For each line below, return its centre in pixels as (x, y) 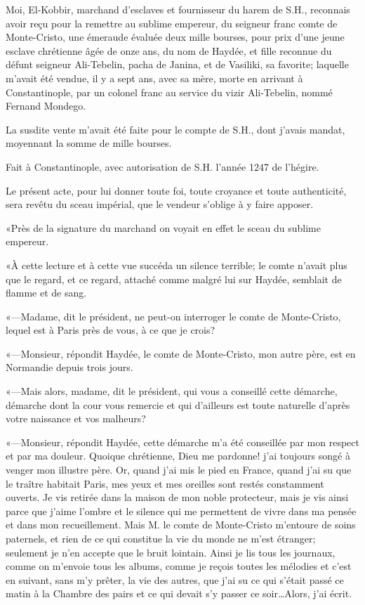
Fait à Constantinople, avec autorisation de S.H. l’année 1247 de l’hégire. (162, 166)
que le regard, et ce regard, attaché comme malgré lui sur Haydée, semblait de (174, 279)
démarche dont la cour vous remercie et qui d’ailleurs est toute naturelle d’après (178, 404)
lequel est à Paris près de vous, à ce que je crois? (111, 330)
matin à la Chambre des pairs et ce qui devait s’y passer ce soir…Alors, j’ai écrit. (179, 593)
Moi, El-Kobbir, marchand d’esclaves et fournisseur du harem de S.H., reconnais (178, 9)
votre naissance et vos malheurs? (76, 418)
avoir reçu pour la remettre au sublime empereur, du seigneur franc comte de (172, 23)
